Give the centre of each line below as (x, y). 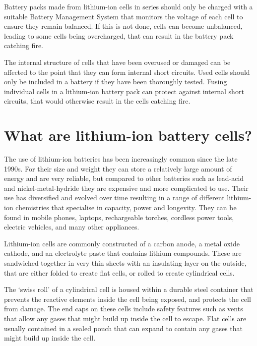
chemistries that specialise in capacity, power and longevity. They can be (126, 207)
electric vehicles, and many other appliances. (72, 227)
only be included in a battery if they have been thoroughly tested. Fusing (116, 82)
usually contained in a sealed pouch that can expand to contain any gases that (123, 328)
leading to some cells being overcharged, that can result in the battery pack (119, 35)
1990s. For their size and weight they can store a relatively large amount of (118, 168)
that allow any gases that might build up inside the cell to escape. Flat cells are (125, 318)
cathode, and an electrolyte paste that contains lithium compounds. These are (123, 253)
